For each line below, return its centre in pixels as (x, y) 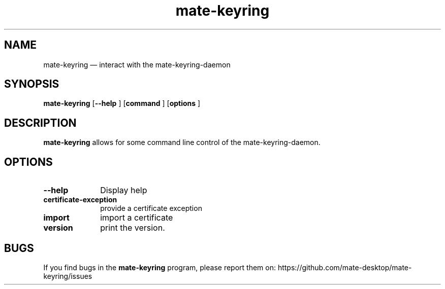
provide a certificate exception (151, 208)
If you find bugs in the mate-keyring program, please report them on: (160, 267)
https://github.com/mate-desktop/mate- (345, 267)
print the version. (133, 228)
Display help (124, 190)
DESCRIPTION (40, 123)
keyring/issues (68, 276)
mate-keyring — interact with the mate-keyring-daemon (137, 64)
